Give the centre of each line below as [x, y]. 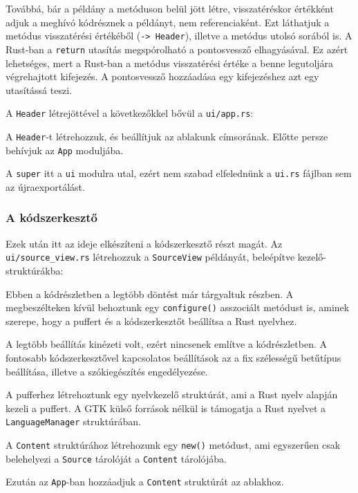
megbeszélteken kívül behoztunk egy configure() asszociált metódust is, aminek [178, 307]
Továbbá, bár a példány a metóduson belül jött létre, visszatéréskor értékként [170, 8]
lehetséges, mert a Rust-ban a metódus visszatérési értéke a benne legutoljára [170, 63]
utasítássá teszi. [39, 90]
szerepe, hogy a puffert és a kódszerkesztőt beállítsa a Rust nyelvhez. [151, 320]
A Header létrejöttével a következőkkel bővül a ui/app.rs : [130, 113]
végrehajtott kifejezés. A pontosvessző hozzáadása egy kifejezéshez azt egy [162, 76]
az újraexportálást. [45, 186]
